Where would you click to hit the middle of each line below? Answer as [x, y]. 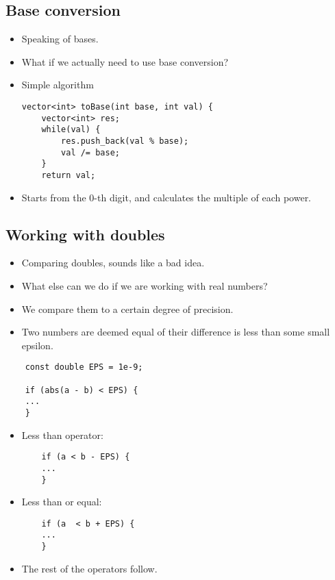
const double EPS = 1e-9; [84, 367]
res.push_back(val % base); [125, 141]
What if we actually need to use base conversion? [125, 61]
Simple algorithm [58, 85]
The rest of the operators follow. [89, 568]
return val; [69, 175]
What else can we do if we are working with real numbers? [145, 285]
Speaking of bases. [60, 39]
